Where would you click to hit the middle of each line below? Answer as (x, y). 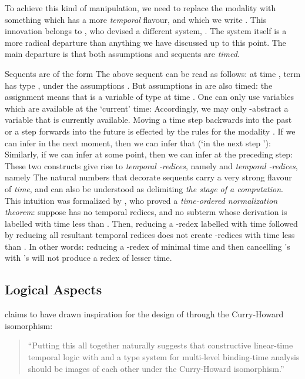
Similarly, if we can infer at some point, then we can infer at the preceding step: (149, 154)
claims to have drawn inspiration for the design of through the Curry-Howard (144, 314)
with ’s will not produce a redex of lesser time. (88, 258)
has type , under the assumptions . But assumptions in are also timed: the (139, 85)
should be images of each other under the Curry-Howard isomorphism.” (156, 368)
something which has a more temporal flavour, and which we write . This (136, 19)
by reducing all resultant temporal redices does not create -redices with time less (150, 235)
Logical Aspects (53, 289)
